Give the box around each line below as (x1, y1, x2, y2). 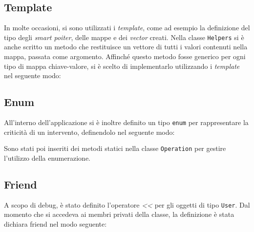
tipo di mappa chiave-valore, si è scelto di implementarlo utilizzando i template (4, 61, 240, 71)
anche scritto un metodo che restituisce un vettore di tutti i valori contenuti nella (4, 42, 248, 52)
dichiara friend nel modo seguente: (4, 218, 107, 229)
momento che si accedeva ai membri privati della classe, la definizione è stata (4, 209, 234, 219)
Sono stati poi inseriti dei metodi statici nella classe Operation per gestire (4, 143, 226, 153)
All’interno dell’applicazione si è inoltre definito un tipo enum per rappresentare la (4, 117, 249, 127)
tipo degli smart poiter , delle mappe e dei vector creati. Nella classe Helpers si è (4, 32, 244, 42)
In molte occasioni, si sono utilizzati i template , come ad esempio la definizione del (4, 22, 250, 33)
